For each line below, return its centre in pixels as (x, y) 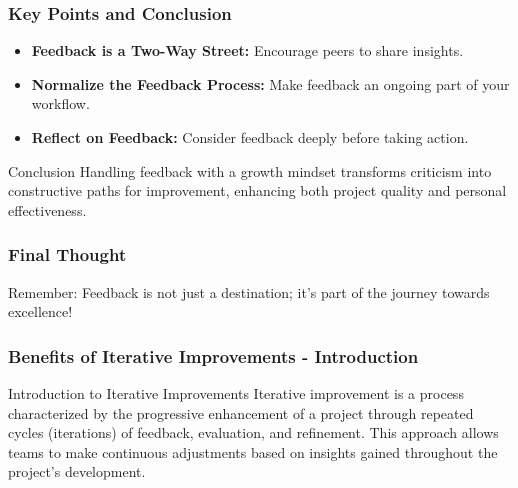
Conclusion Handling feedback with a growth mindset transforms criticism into (250, 170)
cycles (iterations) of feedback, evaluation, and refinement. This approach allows (253, 432)
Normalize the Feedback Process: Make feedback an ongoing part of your (270, 83)
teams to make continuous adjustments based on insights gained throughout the (253, 451)
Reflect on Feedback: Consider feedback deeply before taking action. (250, 137)
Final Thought (67, 254)
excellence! (40, 311)
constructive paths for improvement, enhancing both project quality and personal (257, 190)
